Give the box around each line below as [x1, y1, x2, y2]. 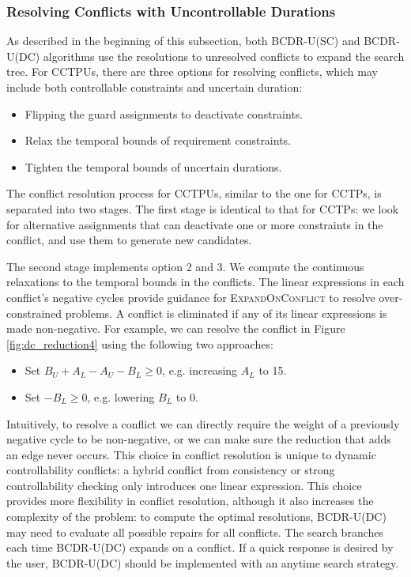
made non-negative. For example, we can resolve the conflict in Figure [6, 320, 345, 337]
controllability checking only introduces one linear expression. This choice [6, 477, 362, 493]
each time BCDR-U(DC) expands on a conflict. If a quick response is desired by [6, 539, 394, 556]
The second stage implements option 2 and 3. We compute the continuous [6, 258, 364, 274]
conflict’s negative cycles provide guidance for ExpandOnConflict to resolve [6, 288, 375, 305]
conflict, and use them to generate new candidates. [6, 232, 252, 248]
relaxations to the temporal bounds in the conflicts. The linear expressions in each [6, 273, 405, 290]
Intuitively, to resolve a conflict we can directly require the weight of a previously [6, 415, 400, 432]
